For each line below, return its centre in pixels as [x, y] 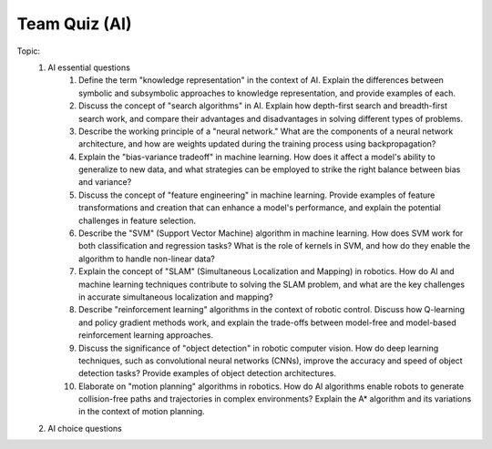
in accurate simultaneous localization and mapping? [176, 297]
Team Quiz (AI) [74, 24]
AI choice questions [85, 428]
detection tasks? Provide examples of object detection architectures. [208, 373]
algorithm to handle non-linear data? [147, 259]
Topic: [29, 51]
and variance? [105, 182]
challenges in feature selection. [137, 220]
